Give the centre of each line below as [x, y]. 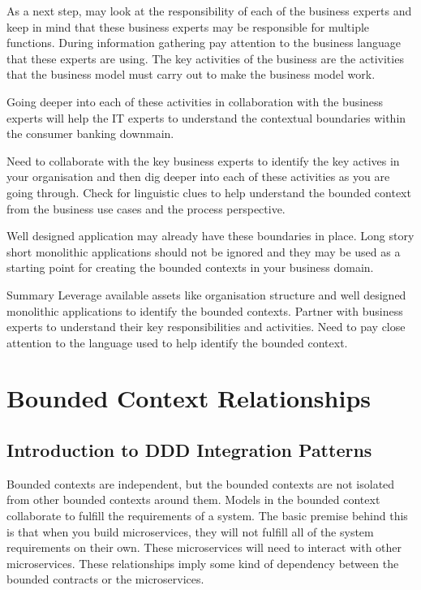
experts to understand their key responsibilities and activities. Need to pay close [206, 327]
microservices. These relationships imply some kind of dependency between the [203, 563]
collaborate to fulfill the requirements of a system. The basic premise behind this [207, 516]
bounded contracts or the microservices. [105, 579]
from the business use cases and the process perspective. [146, 208]
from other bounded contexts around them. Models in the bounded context [193, 500]
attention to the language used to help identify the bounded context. [177, 342]
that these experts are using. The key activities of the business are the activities [205, 58]
